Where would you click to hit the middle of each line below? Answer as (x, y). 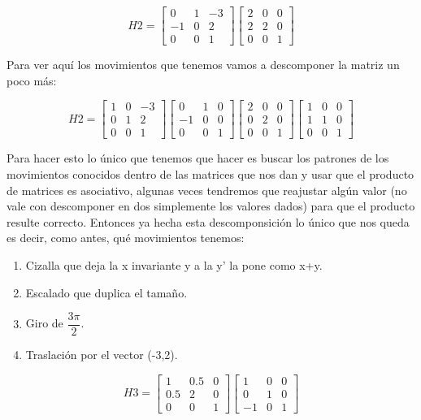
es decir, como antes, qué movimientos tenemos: (126, 238)
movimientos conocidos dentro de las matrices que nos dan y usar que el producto (210, 173)
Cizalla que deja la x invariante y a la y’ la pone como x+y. (174, 264)
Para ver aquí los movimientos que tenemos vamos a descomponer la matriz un (203, 65)
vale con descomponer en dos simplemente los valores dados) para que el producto (211, 206)
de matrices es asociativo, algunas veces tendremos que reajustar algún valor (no (207, 190)
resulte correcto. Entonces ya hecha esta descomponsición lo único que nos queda (208, 221)
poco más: (32, 80)
